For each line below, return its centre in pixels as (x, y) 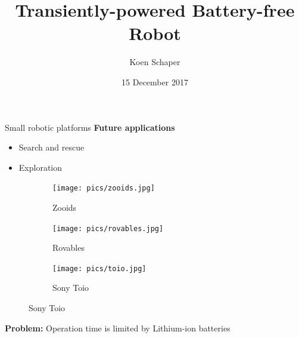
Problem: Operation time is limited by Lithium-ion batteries (118, 328)
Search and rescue (52, 147)
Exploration (41, 167)
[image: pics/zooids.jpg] (104, 188)
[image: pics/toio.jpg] (99, 268)
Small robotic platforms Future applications (90, 127)
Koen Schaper (155, 62)
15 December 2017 (155, 82)
